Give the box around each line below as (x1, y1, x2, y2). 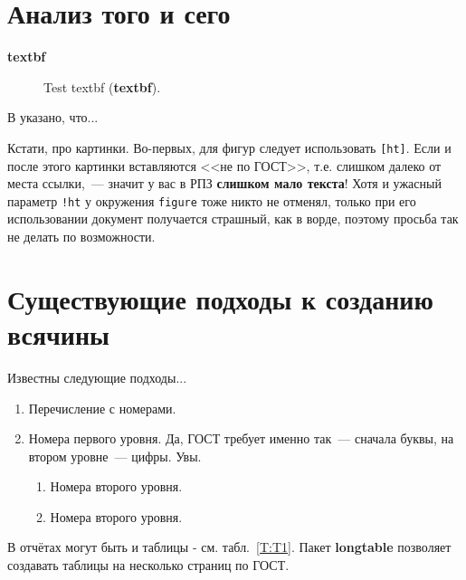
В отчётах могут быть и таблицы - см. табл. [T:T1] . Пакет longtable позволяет (7, 537, 452, 556)
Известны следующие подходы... (7, 367, 187, 386)
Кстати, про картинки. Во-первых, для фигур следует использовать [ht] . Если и (7, 138, 452, 157)
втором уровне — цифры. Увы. (28, 446, 202, 465)
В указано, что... (7, 108, 99, 127)
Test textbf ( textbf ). (43, 77, 161, 96)
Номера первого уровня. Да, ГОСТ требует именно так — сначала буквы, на (28, 429, 454, 448)
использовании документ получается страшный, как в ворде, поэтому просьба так (7, 209, 459, 228)
